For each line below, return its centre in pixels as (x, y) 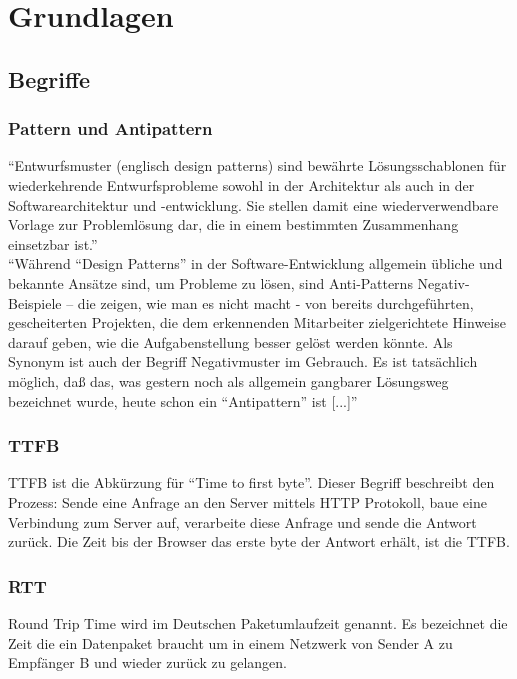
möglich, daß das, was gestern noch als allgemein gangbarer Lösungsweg (228, 380)
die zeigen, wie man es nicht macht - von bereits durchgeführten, (275, 302)
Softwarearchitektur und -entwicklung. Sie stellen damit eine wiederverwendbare (253, 204)
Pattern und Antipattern (110, 128)
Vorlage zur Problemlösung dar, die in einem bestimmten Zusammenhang (233, 224)
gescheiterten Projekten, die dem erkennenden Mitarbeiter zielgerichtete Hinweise (257, 322)
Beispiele (35, 302)
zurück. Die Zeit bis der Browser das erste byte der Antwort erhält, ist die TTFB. (259, 541)
